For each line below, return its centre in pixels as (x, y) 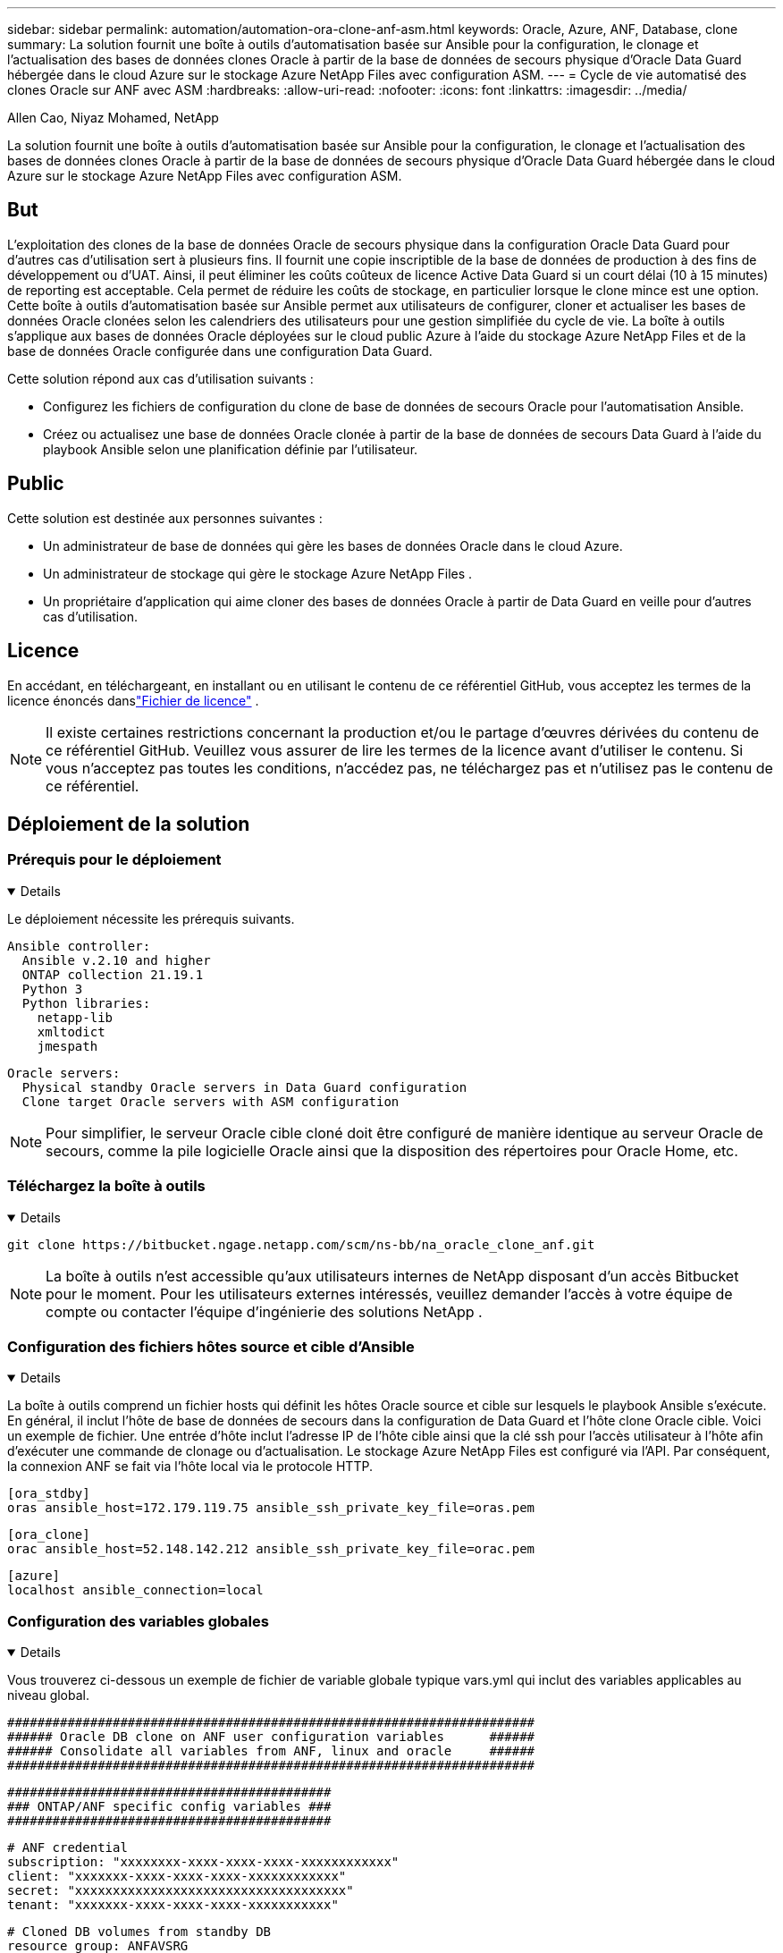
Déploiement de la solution (129, 824)
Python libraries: (86, 1003)
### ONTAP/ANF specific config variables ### (169, 1806)
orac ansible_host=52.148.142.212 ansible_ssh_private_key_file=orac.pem (271, 1549)
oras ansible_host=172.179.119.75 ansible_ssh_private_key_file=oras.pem (271, 1508)
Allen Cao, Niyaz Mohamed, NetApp (113, 118)
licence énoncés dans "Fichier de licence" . (133, 700)
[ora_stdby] (49, 1494)
